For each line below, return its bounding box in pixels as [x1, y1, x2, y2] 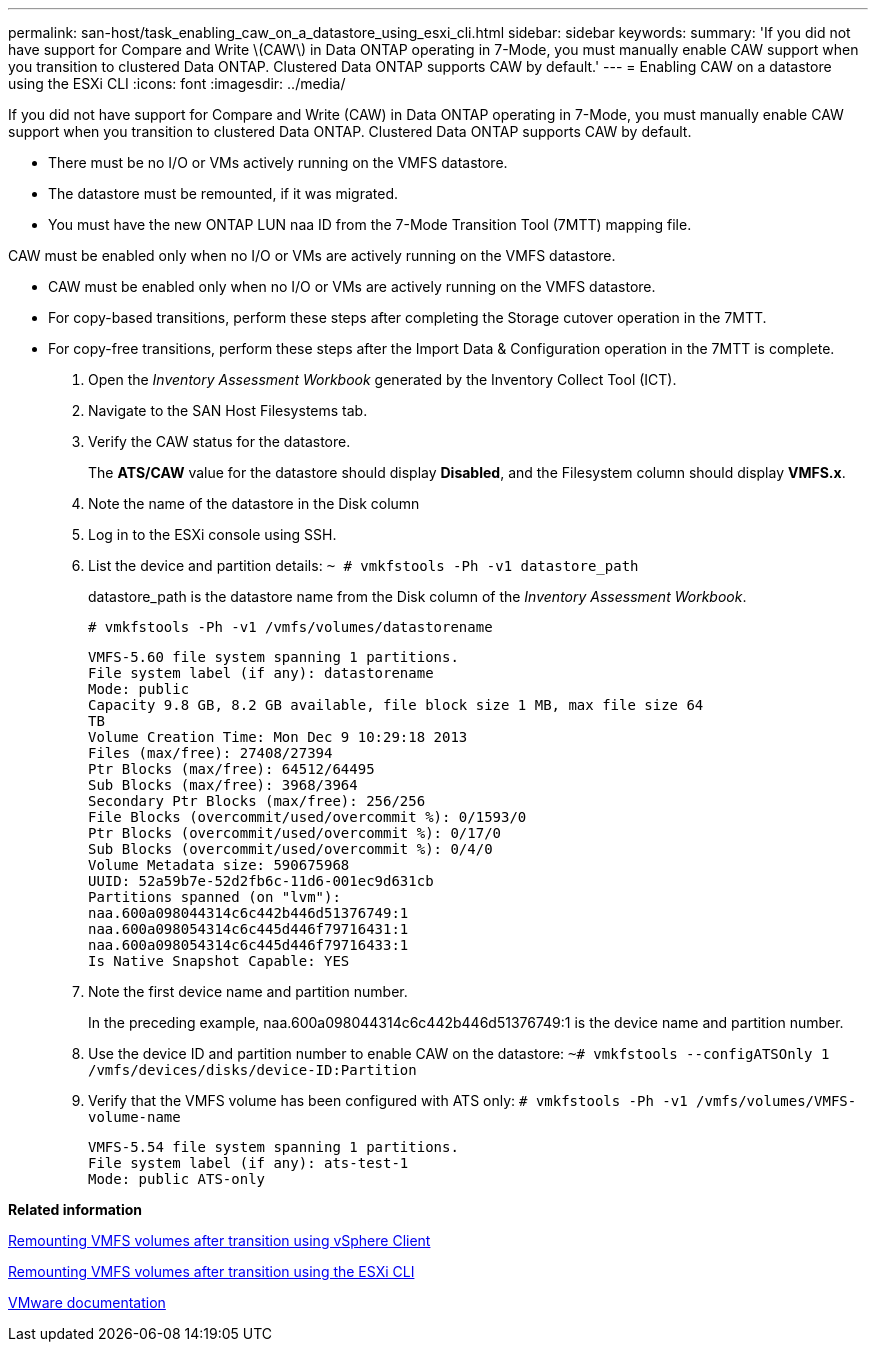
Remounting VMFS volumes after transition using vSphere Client [8, 1232, 431, 1249]
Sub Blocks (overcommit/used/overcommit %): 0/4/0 [88, 841, 493, 857]
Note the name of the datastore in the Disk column [88, 495, 420, 512]
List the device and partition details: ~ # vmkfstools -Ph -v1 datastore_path [88, 557, 639, 574]
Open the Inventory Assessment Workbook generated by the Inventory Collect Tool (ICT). [88, 371, 677, 388]
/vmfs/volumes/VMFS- [696, 1093, 857, 1109]
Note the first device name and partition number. [88, 983, 408, 1000]
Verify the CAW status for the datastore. [88, 433, 351, 450]
